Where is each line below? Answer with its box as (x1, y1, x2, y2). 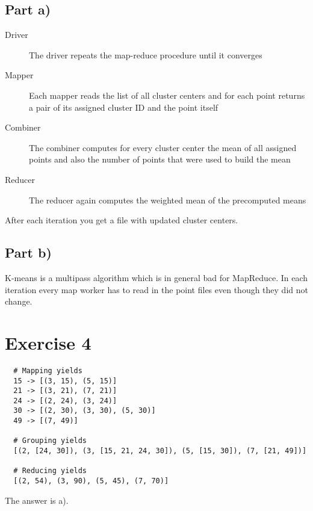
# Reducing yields (13, 466, 87, 475)
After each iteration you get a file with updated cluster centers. (5, 214, 238, 226)
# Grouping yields (13, 436, 87, 445)
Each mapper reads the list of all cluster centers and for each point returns (29, 88, 305, 101)
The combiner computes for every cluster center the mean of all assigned (29, 141, 297, 153)
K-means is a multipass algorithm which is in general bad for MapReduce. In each (5, 271, 308, 283)
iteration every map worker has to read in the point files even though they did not (5, 283, 308, 296)
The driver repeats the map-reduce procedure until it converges (29, 48, 262, 61)
